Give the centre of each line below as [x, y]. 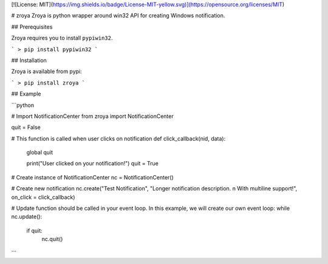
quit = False [26, 127]
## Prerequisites [32, 27]
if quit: [34, 231]
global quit [40, 153]
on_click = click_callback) [43, 197]
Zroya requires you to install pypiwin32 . [62, 38]
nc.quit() [52, 239]
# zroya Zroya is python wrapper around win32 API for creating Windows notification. [118, 16]
